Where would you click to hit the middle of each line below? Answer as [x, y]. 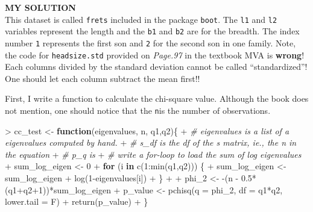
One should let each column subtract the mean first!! [103, 78]
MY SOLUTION [40, 7]
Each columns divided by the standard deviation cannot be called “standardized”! [156, 67]
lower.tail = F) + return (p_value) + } [77, 201]
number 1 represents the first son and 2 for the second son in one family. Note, [150, 42]
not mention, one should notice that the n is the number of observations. [138, 110]
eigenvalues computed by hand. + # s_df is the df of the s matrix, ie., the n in [151, 142]
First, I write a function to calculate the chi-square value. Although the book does [157, 98]
